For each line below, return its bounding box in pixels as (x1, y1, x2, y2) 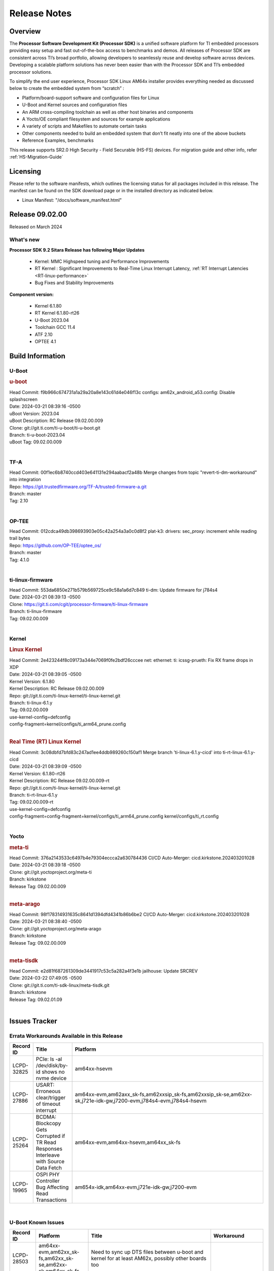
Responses (36, 1145, 63, 1153)
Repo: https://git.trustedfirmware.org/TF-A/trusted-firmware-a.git (9, 483, 147, 490)
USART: (36, 1081, 55, 1088)
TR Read (36, 1139, 56, 1146)
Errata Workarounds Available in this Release (9, 1032, 123, 1039)
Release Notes (9, 8, 72, 19)
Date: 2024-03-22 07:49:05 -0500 (9, 975, 82, 981)
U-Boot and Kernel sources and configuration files (22, 102, 127, 108)
